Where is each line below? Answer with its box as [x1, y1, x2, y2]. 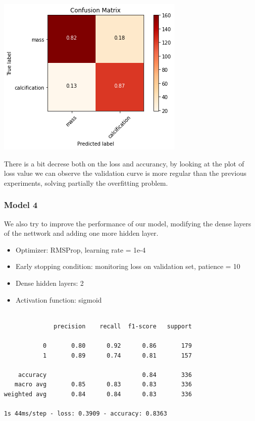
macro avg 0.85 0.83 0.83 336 [14, 381, 192, 388]
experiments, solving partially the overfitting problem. [4, 177, 168, 188]
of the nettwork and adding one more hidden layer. [4, 228, 158, 238]
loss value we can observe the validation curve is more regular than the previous [4, 168, 247, 178]
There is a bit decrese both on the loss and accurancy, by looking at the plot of [4, 158, 244, 168]
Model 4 [4, 199, 38, 211]
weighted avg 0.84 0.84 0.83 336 [4, 390, 192, 398]
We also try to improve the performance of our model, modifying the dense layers [4, 218, 252, 228]
